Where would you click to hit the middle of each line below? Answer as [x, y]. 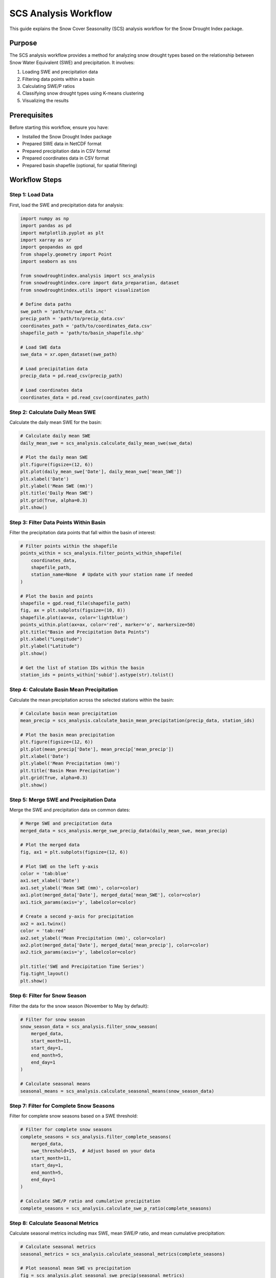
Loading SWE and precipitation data [60, 72]
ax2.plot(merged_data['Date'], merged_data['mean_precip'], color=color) [114, 945]
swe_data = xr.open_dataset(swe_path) [69, 355]
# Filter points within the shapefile [69, 546]
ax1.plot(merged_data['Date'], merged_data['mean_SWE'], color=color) [111, 895]
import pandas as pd [46, 226]
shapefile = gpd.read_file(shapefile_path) [76, 603]
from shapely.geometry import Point [66, 254]
